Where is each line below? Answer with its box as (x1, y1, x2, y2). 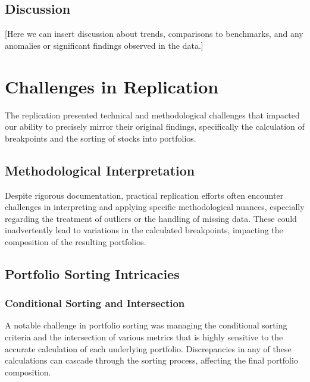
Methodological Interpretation (5, 161, 195, 179)
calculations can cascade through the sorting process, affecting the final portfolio (5, 354, 298, 367)
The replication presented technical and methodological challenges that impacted (5, 108, 300, 121)
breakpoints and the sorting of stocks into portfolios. (5, 131, 196, 144)
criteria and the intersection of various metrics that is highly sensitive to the (5, 331, 283, 343)
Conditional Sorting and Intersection (5, 296, 185, 311)
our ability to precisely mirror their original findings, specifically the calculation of (5, 120, 305, 133)
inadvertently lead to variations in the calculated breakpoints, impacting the (5, 224, 283, 236)
